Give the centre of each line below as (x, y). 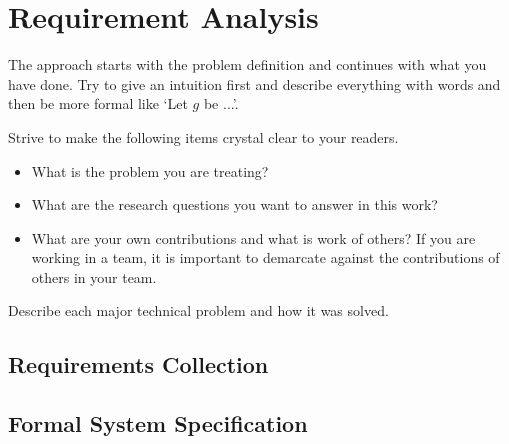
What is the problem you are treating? (150, 170)
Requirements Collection (138, 364)
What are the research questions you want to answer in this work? (234, 204)
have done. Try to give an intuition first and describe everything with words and (254, 83)
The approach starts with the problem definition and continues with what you (247, 64)
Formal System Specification (158, 423)
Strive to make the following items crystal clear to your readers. (203, 136)
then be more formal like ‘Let (98, 103)
